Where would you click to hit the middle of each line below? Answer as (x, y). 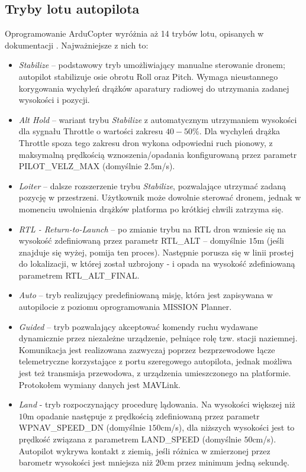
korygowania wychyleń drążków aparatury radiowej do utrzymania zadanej (154, 88)
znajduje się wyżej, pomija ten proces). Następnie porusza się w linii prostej (156, 252)
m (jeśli (270, 240)
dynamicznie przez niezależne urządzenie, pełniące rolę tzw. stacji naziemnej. (158, 338)
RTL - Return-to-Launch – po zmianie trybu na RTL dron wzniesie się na (152, 229)
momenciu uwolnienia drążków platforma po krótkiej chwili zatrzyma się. (151, 208)
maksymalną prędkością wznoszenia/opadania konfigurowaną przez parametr (158, 154)
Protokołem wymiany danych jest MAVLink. (99, 384)
